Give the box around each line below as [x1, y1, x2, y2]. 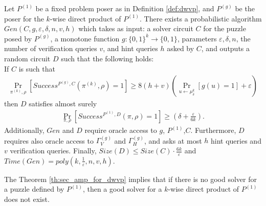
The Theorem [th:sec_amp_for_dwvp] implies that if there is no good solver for [4, 173, 257, 184]
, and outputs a [201, 43, 250, 54]
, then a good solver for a [82, 184, 162, 194]
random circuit [4, 53, 51, 63]
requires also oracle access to [4, 135, 94, 146]
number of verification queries [4, 43, 97, 54]
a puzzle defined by [4, 184, 64, 194]
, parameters [178, 33, 217, 43]
